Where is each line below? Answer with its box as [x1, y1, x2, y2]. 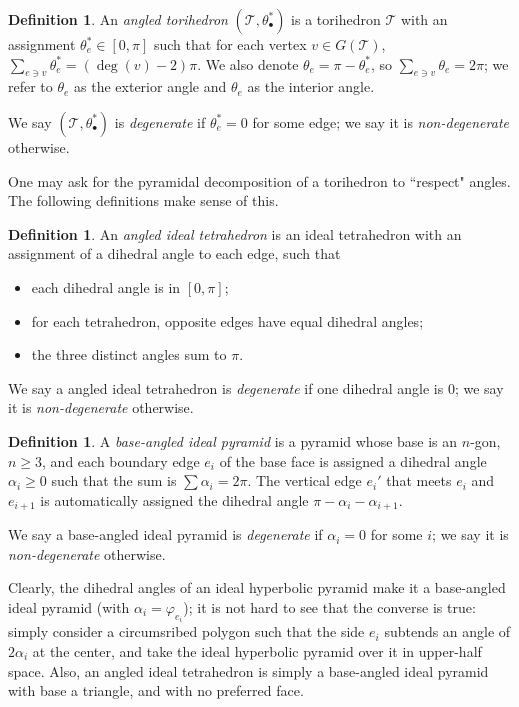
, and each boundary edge [42, 450, 200, 471]
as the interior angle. [247, 76, 375, 97]
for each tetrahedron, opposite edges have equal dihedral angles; [31, 310, 424, 331]
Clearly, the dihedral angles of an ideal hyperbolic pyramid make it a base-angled [8, 577, 506, 598]
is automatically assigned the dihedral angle [40, 489, 309, 510]
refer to [8, 76, 53, 97]
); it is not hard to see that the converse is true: [183, 596, 476, 617]
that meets [386, 470, 452, 491]
